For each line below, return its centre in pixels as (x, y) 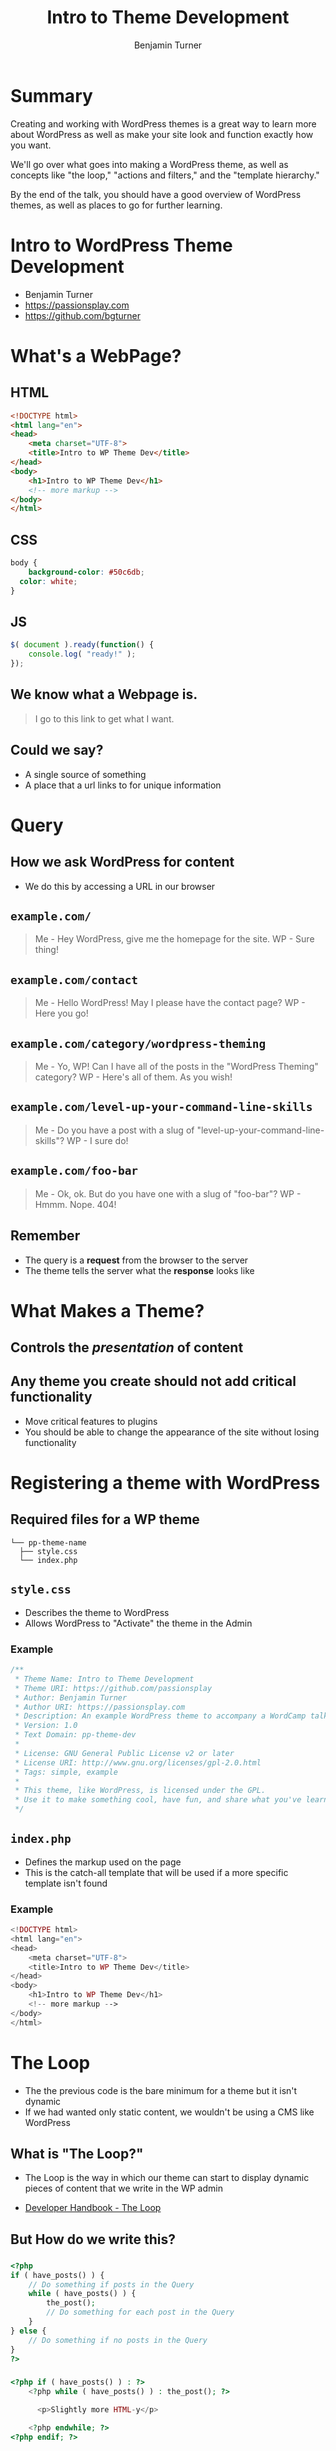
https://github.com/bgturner (82, 315)
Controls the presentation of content (127, 1347)
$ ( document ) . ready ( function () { (82, 645)
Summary (51, 95)
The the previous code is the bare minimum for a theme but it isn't (161, 2090)
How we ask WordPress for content (122, 862)
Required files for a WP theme (105, 1519)
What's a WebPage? (96, 355)
